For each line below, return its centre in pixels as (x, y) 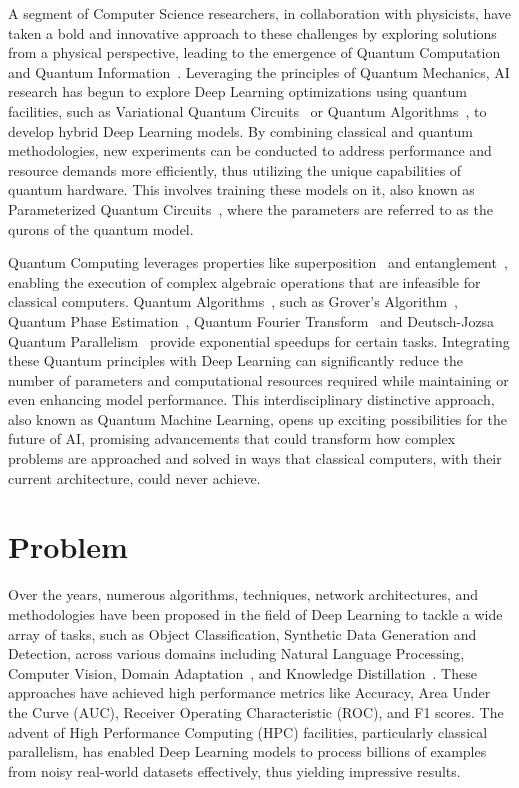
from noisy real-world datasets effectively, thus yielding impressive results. (234, 770)
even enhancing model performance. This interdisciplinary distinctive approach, (251, 399)
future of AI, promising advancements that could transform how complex (232, 438)
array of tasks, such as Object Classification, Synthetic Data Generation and (242, 633)
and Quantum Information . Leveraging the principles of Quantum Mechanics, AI (259, 71)
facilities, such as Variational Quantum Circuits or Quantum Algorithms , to (247, 110)
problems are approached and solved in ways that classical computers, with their (255, 458)
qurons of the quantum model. (101, 228)
